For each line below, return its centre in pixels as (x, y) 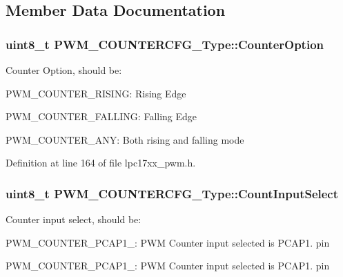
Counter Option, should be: (64, 70)
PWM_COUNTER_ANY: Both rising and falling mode (125, 139)
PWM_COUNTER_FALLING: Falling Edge (101, 116)
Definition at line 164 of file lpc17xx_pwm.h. (101, 163)
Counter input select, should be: (73, 219)
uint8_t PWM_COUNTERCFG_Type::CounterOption (165, 44)
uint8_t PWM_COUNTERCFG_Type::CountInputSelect (172, 193)
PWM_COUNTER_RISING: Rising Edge (96, 93)
